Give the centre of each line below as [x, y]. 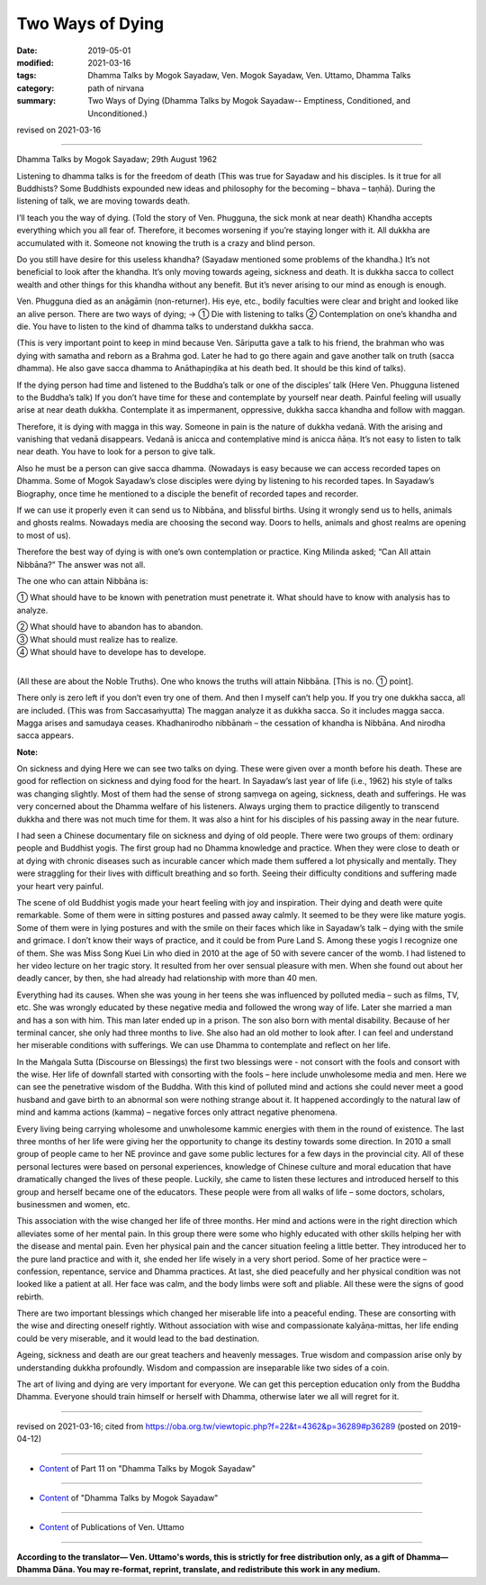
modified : [35, 62]
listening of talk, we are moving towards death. [103, 201]
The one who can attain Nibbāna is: [82, 581]
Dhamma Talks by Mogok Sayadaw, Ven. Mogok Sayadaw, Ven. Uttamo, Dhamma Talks [249, 76]
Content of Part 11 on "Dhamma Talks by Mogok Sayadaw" [148, 1468]
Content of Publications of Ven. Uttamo [112, 1527]
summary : [36, 101]
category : [36, 88]
